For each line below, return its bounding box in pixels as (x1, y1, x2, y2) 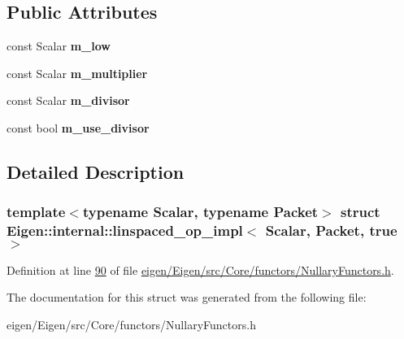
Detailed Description (7, 159, 185, 184)
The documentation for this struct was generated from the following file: (7, 289, 367, 306)
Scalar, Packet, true (265, 220, 397, 241)
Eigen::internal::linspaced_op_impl (7, 220, 243, 241)
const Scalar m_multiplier (7, 64, 148, 81)
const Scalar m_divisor (7, 92, 130, 109)
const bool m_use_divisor (7, 119, 150, 136)
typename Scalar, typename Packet (82, 202, 319, 222)
